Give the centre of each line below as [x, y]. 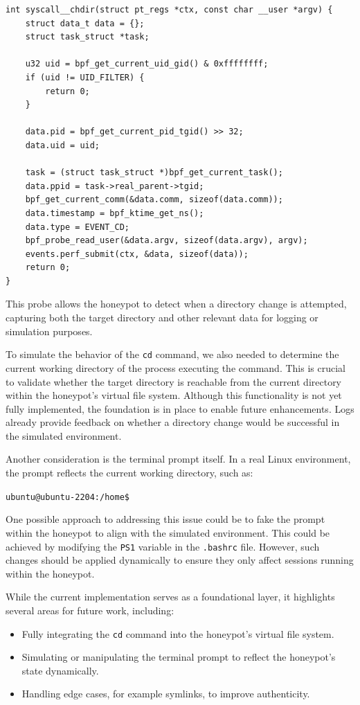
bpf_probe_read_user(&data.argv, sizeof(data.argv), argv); [166, 241]
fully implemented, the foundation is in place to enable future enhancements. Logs [180, 408]
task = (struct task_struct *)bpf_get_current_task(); [154, 173]
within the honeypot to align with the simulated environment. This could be [168, 532]
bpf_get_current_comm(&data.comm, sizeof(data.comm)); [154, 200]
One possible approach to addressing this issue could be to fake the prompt [165, 519]
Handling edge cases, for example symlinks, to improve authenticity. [166, 694]
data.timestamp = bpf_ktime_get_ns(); [115, 213]
